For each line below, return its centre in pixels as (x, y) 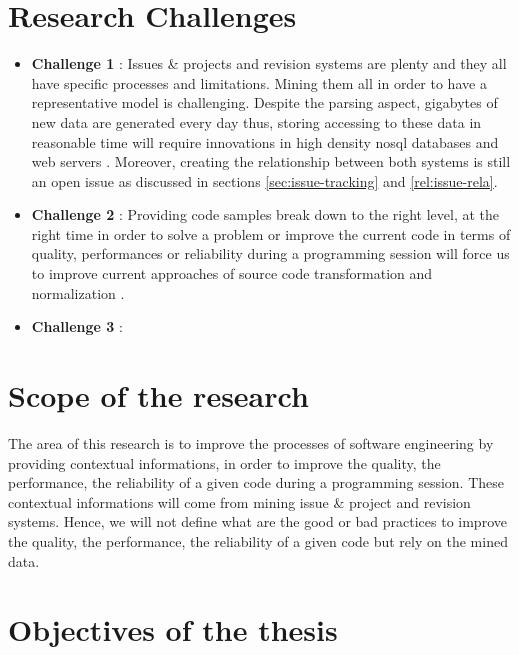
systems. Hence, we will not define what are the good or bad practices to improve (257, 521)
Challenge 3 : (77, 326)
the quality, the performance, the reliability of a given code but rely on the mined (258, 540)
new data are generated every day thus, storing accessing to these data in (256, 121)
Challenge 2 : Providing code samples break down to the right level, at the (265, 214)
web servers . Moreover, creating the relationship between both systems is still (271, 161)
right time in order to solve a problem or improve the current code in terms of (271, 233)
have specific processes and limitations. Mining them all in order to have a (259, 82)
